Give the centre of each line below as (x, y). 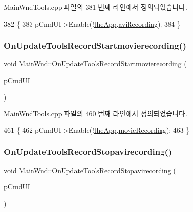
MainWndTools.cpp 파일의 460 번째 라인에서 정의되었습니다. (96, 113)
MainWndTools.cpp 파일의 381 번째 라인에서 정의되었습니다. (96, 7)
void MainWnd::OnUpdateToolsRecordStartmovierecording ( (95, 64)
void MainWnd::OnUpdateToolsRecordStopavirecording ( (90, 170)
